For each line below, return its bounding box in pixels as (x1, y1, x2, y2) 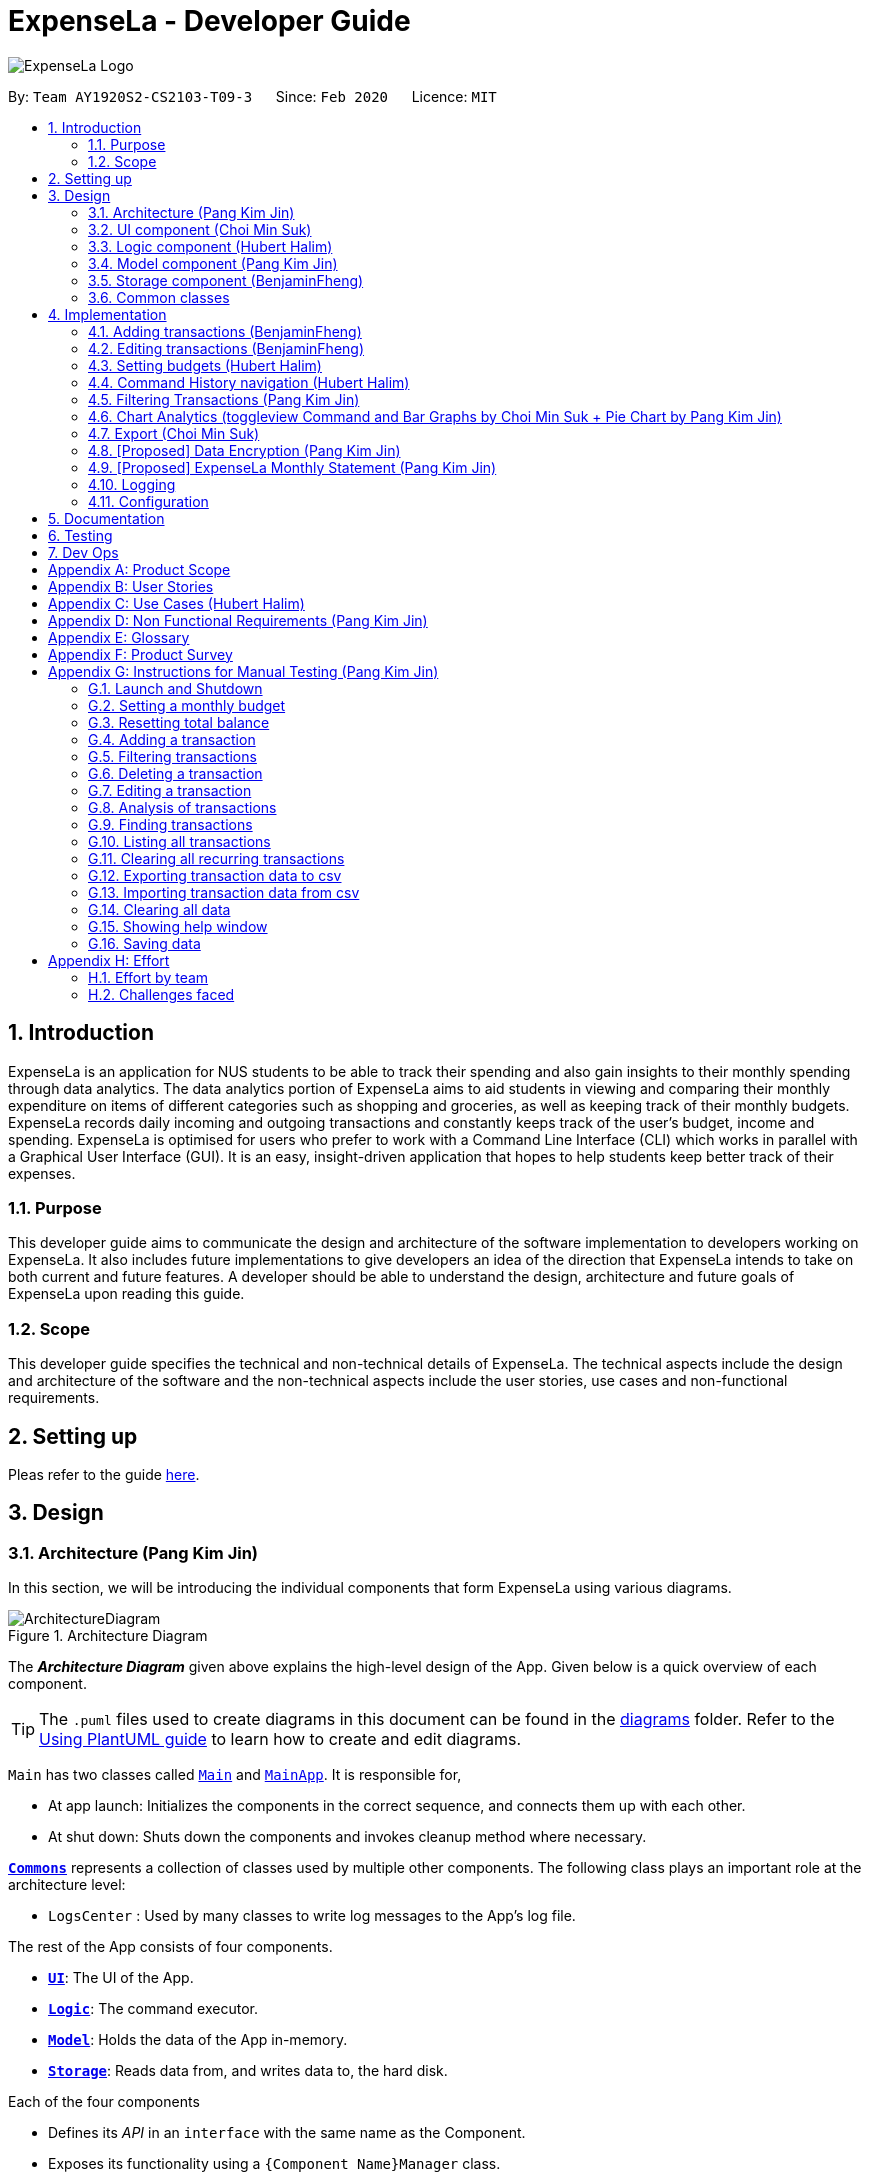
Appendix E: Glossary (48, 628, 190, 646)
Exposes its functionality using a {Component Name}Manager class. (48, 2155, 501, 2173)
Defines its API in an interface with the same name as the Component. (48, 2124, 526, 2142)
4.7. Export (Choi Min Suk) (88, 424, 260, 442)
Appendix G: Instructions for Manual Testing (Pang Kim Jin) (48, 662, 439, 680)
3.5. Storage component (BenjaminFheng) (88, 271, 364, 289)
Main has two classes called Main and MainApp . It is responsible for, (8, 1766, 462, 1784)
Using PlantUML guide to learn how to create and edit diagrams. (39, 1729, 521, 1750)
